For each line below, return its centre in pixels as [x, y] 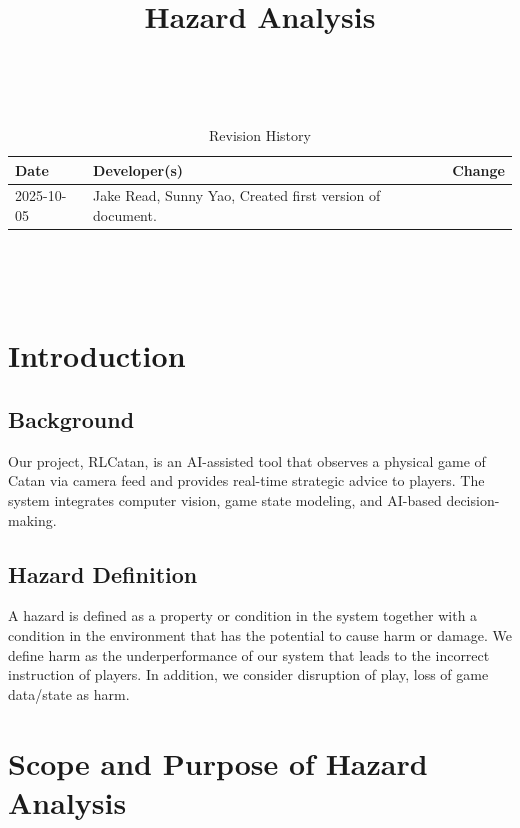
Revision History [260, 134]
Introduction [97, 355]
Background [71, 419]
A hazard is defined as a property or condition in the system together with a [243, 615]
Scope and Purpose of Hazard [218, 762]
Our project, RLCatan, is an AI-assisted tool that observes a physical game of [247, 460]
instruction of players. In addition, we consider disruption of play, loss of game [248, 674]
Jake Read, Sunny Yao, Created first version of [237, 195]
